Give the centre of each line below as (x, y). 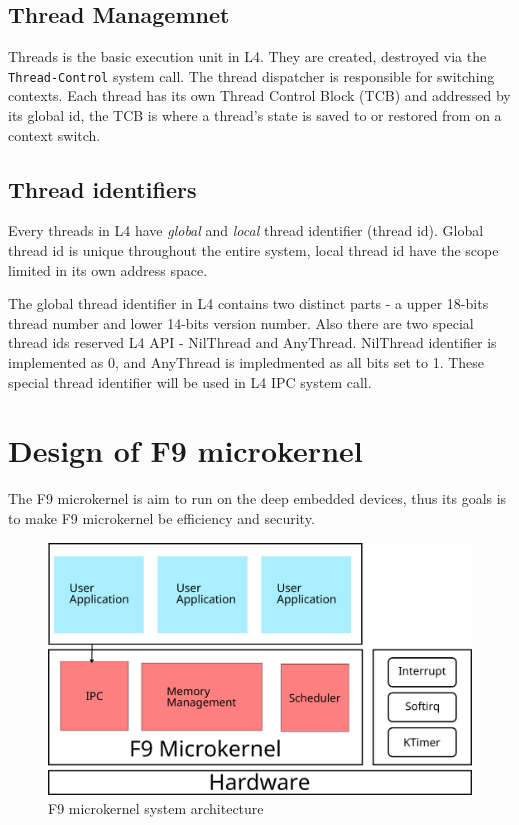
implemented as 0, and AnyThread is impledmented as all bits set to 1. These (246, 362)
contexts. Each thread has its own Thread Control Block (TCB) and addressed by (259, 95)
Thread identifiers (102, 188)
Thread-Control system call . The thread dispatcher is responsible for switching (251, 75)
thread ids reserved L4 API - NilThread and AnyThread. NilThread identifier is (252, 342)
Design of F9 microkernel (185, 450)
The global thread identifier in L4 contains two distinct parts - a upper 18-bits (248, 303)
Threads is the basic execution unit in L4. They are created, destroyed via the (247, 56)
